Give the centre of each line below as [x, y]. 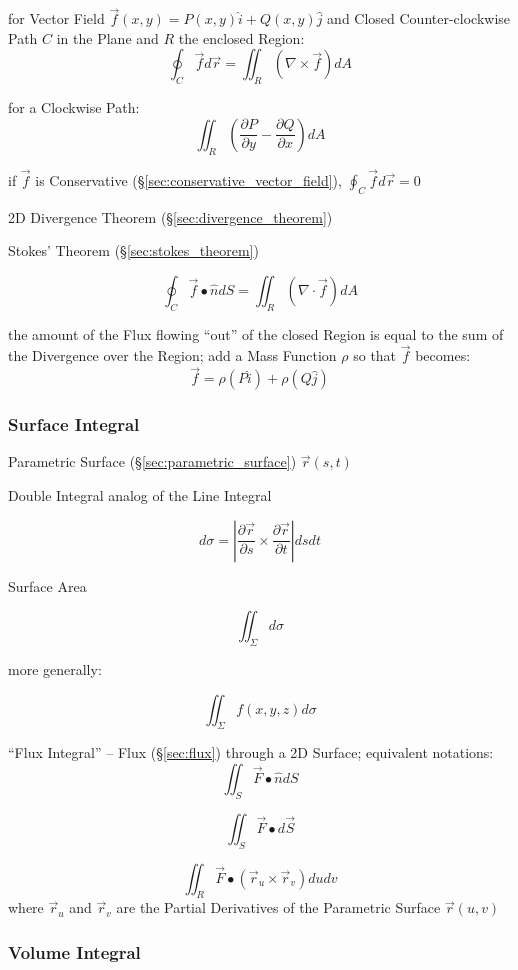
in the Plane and [107, 37]
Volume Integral [74, 951]
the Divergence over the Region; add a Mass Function [172, 355]
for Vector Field [56, 18]
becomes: [443, 355]
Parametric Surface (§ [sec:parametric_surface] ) [152, 461]
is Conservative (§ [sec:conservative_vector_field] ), [188, 179]
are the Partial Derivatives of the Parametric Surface [278, 907]
